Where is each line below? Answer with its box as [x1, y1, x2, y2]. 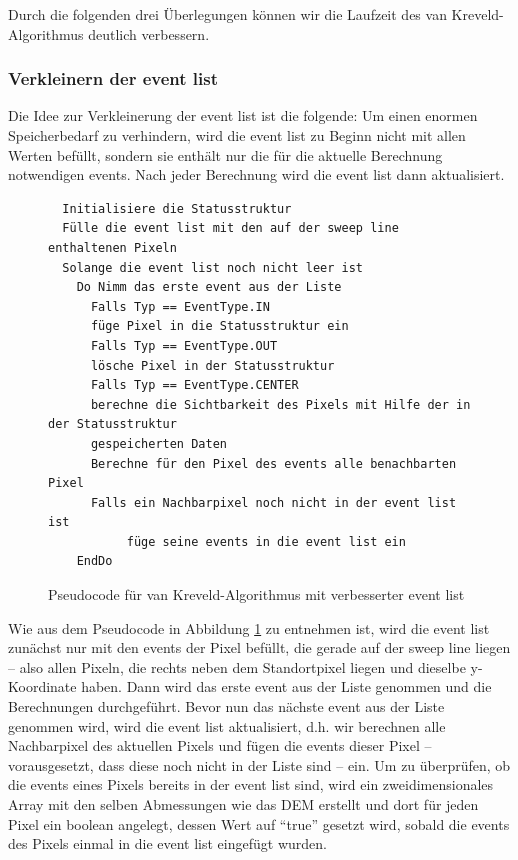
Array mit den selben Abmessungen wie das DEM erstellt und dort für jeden [8, 794, 479, 814]
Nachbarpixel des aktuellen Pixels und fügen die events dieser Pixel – [8, 735, 432, 756]
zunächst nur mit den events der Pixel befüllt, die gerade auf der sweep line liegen [8, 637, 511, 658]
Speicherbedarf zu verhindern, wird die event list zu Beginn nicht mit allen [8, 125, 466, 145]
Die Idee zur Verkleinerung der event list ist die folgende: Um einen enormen [8, 105, 478, 126]
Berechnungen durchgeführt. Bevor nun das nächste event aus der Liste [8, 696, 445, 717]
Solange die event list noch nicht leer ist [62, 260, 363, 275]
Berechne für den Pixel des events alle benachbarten [90, 456, 457, 471]
